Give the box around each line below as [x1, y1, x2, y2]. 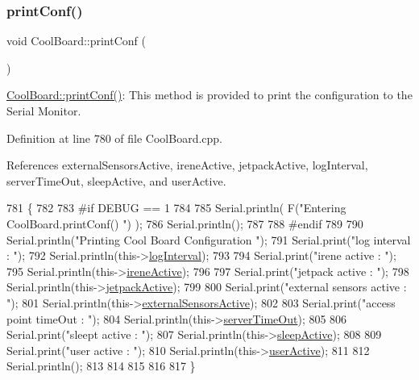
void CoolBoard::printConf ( [6, 32, 146, 49]
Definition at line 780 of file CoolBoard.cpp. [6, 129, 223, 146]
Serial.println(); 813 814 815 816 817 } [6, 357, 196, 374]
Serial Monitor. [6, 102, 81, 119]
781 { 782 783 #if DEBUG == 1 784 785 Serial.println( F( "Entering [6, 199, 346, 216]
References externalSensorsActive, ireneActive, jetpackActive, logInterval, [6, 157, 368, 173]
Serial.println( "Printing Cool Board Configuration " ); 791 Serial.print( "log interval [6, 231, 411, 248]
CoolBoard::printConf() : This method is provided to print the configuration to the [6, 86, 413, 103]
